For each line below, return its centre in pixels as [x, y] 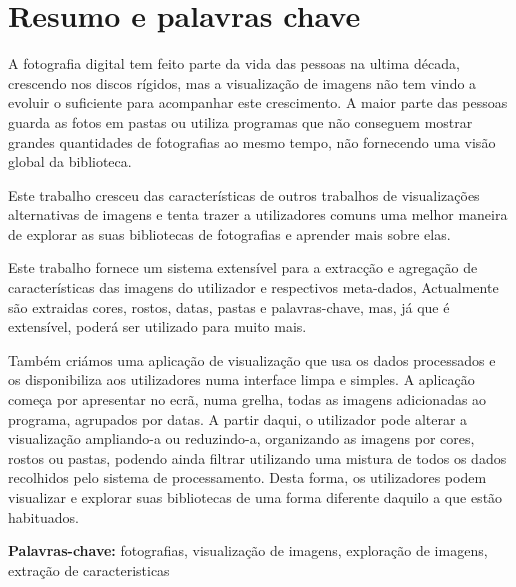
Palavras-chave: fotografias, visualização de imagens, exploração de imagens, [248, 550]
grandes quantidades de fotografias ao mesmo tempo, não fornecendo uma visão [252, 141]
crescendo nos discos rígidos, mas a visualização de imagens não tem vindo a [242, 82]
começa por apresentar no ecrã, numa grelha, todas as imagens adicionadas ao [247, 399]
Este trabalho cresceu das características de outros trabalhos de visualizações [244, 194]
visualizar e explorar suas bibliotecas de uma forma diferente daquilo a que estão [255, 497]
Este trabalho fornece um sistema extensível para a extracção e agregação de [243, 267]
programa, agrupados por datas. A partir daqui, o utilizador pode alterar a [238, 418]
